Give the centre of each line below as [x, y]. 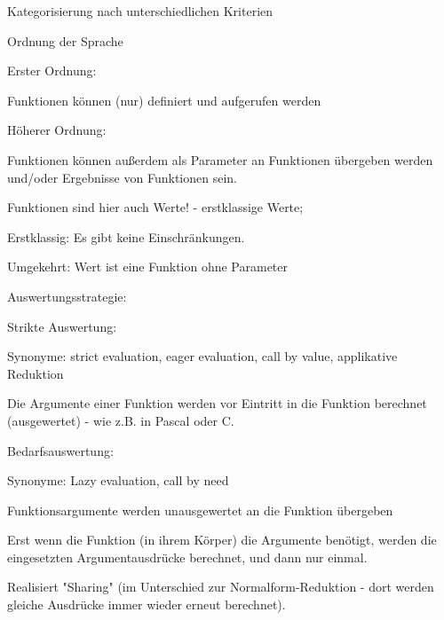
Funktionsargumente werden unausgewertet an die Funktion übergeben [200, 510]
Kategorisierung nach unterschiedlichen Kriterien [140, 11]
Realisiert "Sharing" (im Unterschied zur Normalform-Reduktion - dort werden [221, 587]
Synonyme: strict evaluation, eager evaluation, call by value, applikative [202, 356]
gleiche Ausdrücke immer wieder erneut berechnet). [147, 604]
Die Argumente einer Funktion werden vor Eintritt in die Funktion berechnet [217, 403]
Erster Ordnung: [52, 71]
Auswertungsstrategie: [67, 296]
